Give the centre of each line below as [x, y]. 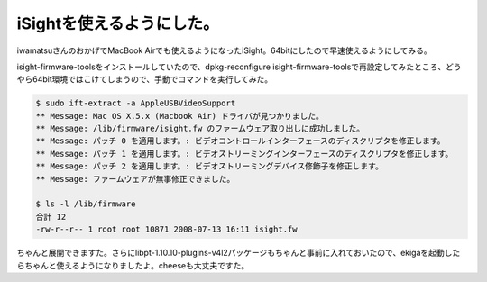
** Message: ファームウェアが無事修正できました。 [135, 179]
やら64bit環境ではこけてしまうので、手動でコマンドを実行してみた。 [145, 79]
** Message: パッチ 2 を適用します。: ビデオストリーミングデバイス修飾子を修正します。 [209, 166]
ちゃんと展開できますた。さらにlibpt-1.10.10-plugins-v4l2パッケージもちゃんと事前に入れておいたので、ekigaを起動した [239, 253]
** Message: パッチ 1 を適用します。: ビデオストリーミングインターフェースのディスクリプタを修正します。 [244, 154]
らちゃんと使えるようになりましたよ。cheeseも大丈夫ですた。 [133, 265]
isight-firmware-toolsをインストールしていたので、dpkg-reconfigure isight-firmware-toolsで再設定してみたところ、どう [239, 67]
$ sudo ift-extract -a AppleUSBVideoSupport [136, 103]
